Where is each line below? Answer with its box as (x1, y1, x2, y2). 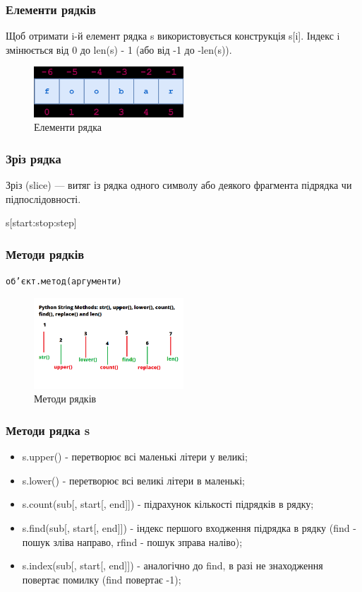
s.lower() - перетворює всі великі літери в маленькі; (22, 472, 245, 487)
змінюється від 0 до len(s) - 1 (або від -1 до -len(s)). (6, 42, 232, 57)
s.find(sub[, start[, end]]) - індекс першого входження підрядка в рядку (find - (22, 520, 356, 535)
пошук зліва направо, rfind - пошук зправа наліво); (22, 534, 243, 549)
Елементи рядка (34, 120, 102, 134)
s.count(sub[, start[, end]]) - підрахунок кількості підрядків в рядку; (22, 497, 314, 511)
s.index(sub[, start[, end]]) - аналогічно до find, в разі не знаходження (22, 558, 323, 573)
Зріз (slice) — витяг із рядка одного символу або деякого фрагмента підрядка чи (6, 178, 352, 192)
